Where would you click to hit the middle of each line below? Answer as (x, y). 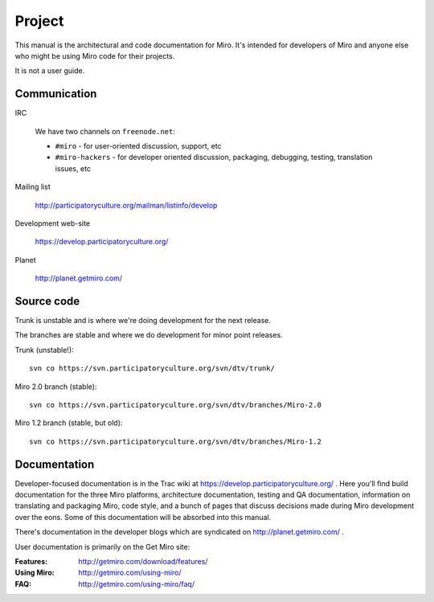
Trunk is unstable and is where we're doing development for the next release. (143, 321)
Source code (47, 301)
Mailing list (33, 187)
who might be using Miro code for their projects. (95, 55)
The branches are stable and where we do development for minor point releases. (149, 335)
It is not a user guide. (50, 71)
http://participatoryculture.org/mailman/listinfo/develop (126, 205)
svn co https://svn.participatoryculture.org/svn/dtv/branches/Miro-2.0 (175, 405)
